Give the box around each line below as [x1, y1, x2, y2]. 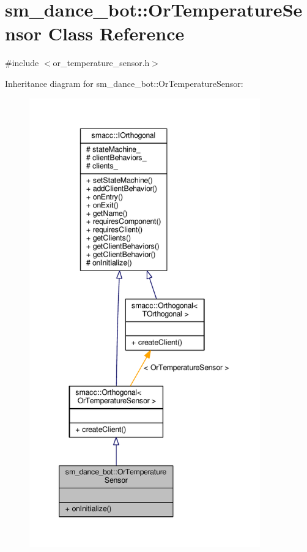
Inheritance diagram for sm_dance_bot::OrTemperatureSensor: [5, 76, 243, 89]
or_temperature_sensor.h [53, 56, 150, 69]
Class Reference [48, 21, 185, 46]
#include [5, 56, 39, 69]
